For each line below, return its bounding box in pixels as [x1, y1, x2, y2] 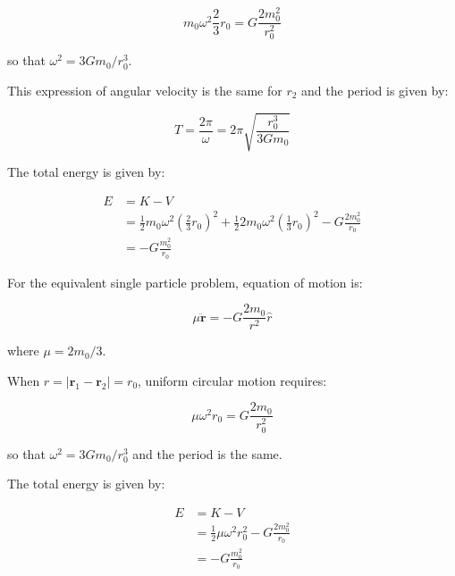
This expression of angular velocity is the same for [7, 80, 282, 99]
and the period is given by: [301, 80, 449, 99]
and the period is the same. [132, 444, 282, 463]
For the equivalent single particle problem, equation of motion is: [7, 272, 363, 291]
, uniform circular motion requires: [138, 371, 327, 389]
